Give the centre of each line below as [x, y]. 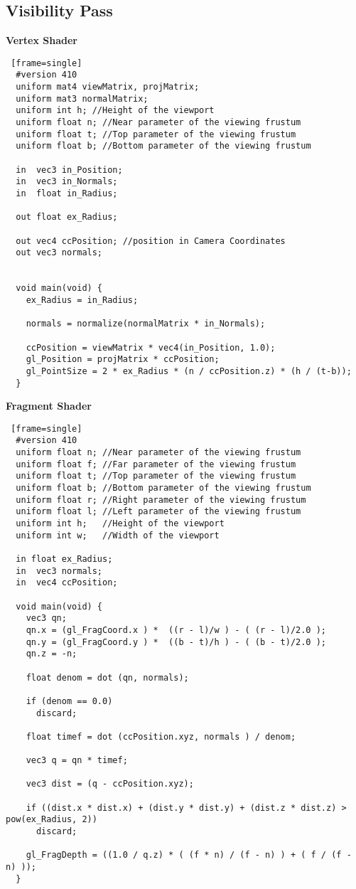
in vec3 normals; [59, 571]
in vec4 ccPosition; [67, 583]
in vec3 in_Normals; [67, 182]
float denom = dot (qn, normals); [107, 677]
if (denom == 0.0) [69, 701]
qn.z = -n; [52, 654]
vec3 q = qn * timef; [77, 761]
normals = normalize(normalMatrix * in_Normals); [146, 324]
